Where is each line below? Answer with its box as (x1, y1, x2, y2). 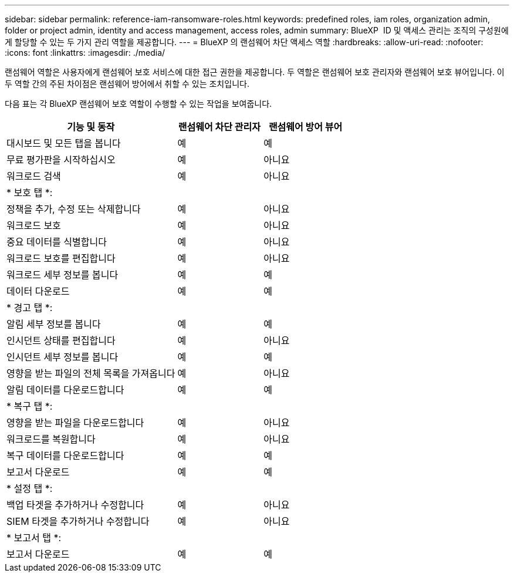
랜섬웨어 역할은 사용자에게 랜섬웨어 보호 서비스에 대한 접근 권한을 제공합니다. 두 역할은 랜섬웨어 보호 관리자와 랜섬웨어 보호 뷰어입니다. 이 (5, 67, 505, 77)
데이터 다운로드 (6, 285, 70, 297)
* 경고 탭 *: (6, 302, 53, 313)
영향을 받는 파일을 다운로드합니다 (6, 417, 144, 428)
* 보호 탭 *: (6, 187, 53, 198)
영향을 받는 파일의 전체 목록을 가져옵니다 (6, 367, 175, 379)
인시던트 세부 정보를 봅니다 (6, 351, 119, 363)
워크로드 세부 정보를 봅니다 (6, 269, 119, 281)
